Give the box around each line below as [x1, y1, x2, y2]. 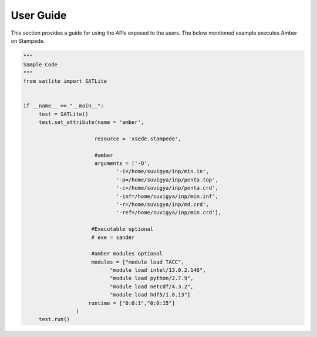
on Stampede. [11, 37, 45, 44]
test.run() [38, 316, 70, 323]
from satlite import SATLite [23, 78, 107, 85]
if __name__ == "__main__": [23, 103, 104, 109]
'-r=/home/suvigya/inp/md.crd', [116, 201, 210, 208]
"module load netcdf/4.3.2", [109, 283, 194, 290]
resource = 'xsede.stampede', [94, 135, 181, 142]
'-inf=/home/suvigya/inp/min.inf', [116, 193, 218, 200]
